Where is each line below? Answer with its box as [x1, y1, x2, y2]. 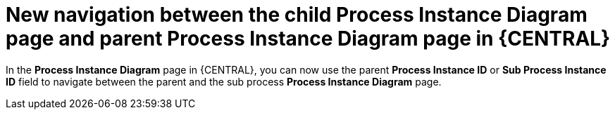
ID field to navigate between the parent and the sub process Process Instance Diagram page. [6, 75, 442, 88]
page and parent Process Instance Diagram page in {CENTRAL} [6, 27, 611, 50]
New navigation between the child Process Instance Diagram [6, 3, 588, 27]
